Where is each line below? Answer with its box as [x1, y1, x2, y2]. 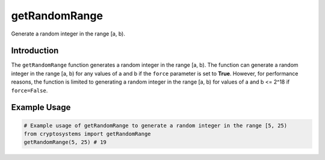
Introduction [11, 46, 59, 56]
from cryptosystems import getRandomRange [23, 131, 151, 138]
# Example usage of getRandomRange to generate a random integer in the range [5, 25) [23, 122, 288, 129]
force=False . [11, 87, 48, 94]
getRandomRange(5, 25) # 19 [23, 139, 107, 146]
